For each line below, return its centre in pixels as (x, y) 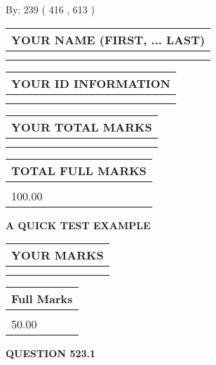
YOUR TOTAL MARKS (82, 127)
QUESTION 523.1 (51, 353)
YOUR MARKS (58, 255)
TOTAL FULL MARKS (79, 170)
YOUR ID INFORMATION (91, 83)
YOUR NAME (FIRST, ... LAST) (108, 39)
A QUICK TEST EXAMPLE (78, 225)
